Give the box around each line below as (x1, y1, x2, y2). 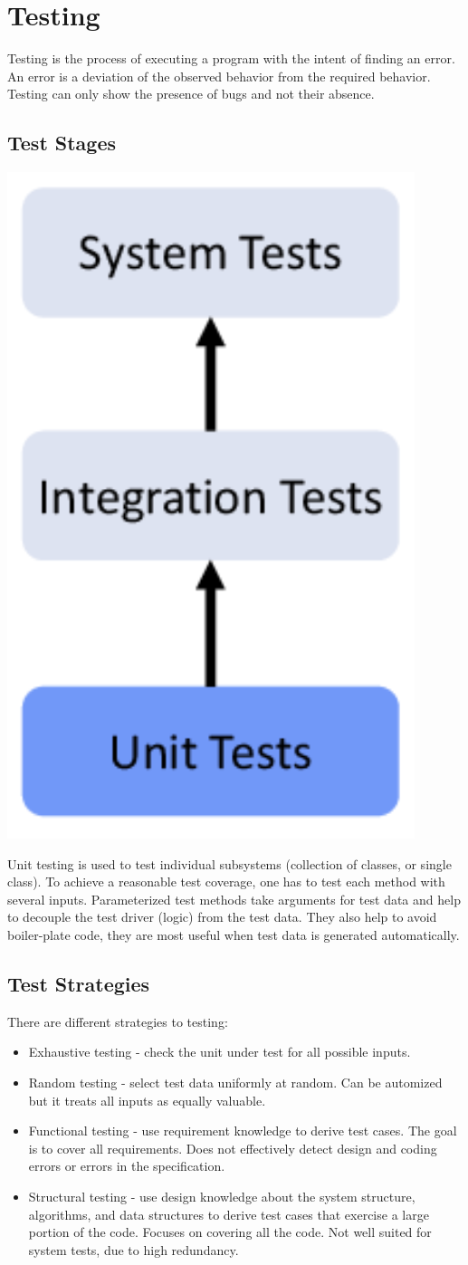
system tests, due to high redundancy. (28, 1240, 239, 1259)
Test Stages (7, 129, 117, 157)
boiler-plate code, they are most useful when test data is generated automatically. (7, 925, 460, 944)
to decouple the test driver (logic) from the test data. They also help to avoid (7, 907, 437, 926)
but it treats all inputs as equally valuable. (28, 1090, 266, 1109)
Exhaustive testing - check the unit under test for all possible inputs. (28, 1042, 411, 1061)
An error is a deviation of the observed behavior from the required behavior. (7, 66, 431, 85)
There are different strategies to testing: (7, 1011, 228, 1030)
